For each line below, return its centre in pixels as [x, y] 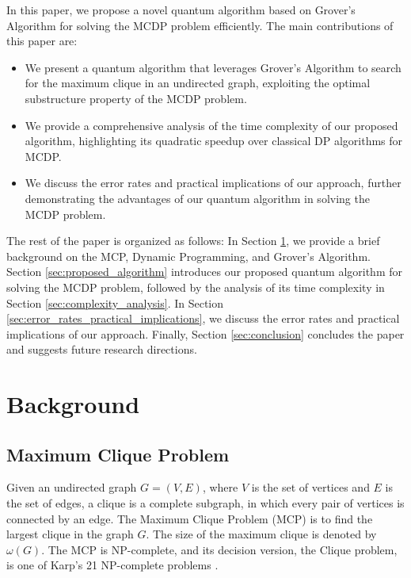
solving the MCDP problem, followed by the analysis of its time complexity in [196, 287]
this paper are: [42, 41]
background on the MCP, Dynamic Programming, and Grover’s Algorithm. [188, 256]
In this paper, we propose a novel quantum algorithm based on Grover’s [181, 10]
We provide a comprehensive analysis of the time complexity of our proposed [211, 125]
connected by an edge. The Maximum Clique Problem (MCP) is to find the [190, 518]
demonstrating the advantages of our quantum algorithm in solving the [197, 198]
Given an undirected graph [72, 487]
